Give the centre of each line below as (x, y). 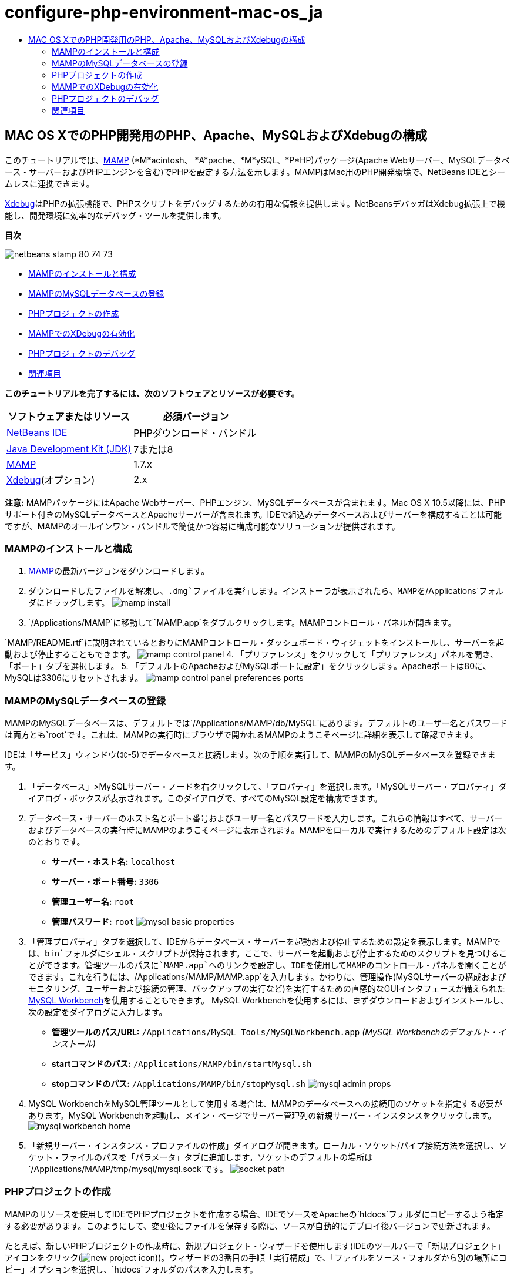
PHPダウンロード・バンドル (195, 433)
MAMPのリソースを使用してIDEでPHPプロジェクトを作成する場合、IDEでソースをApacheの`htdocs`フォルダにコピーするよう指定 (254, 1214)
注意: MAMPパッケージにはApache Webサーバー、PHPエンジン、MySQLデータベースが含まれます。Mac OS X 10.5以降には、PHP (255, 502)
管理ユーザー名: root (93, 902)
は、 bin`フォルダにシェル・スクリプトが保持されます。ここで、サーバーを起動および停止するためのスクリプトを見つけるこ (268, 954)
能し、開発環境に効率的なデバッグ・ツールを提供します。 (115, 215)
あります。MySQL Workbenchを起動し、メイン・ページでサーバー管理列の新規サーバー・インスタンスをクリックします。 (262, 1116)
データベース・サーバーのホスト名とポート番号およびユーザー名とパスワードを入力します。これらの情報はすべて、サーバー (266, 818)
